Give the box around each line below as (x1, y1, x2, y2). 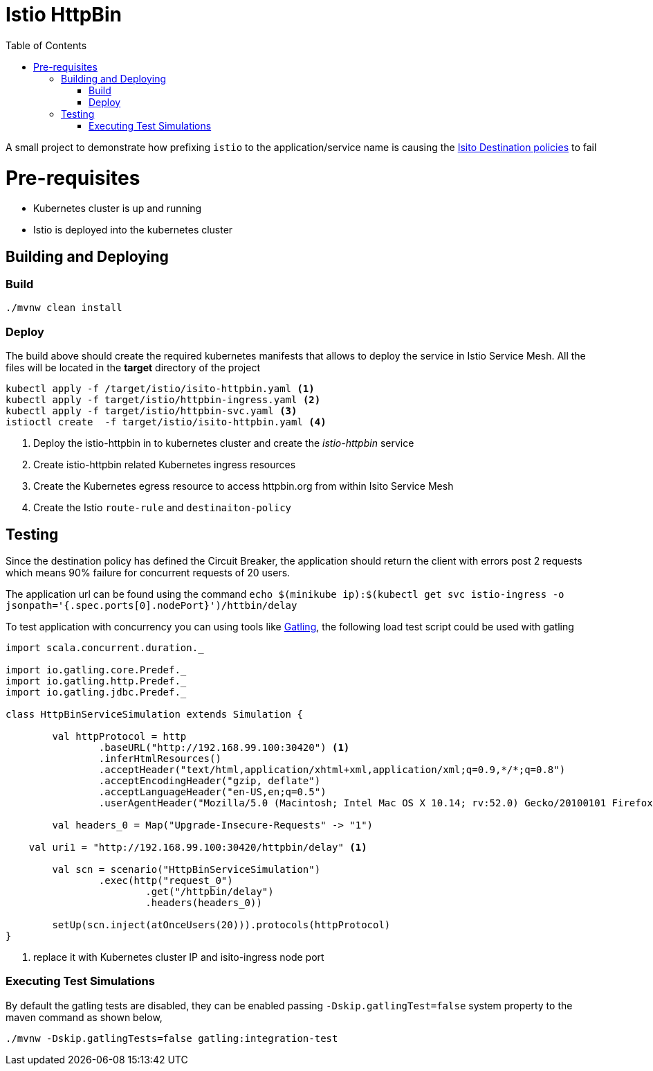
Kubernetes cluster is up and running (33, 202, 202, 215)
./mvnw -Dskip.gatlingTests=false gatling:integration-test (6, 1032, 338, 1044)
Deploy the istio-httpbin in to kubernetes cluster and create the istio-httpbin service (33, 437, 414, 450)
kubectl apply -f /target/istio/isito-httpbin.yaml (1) (6, 383, 315, 395)
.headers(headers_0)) (145, 897, 262, 909)
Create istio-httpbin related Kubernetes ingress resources (33, 459, 296, 471)
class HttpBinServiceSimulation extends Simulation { (6, 709, 303, 720)
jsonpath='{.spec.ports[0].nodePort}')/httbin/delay (6, 600, 297, 612)
